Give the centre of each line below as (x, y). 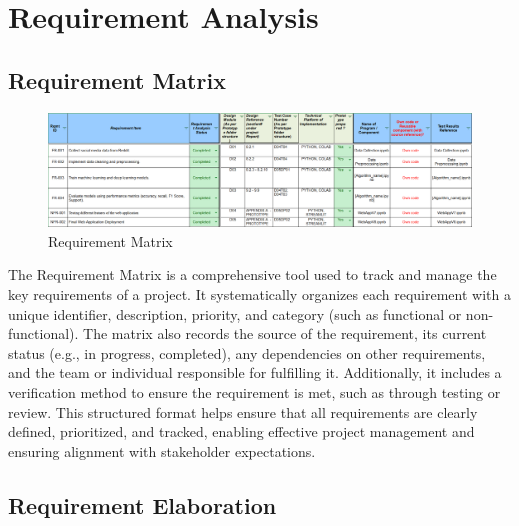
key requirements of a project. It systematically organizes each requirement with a (259, 294)
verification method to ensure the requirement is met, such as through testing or (254, 392)
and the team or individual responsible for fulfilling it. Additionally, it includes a (255, 372)
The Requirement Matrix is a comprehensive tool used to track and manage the (252, 274)
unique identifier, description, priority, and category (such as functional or (235, 313)
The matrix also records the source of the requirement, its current (285, 333)
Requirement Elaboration (142, 504)
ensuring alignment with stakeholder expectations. (162, 450)
